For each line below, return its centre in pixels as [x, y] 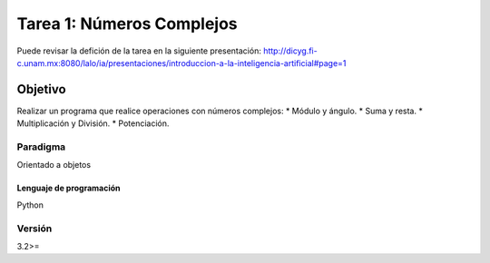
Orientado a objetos [54, 165]
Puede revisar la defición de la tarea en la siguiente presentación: [139, 51]
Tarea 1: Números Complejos [127, 24]
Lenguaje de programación [69, 188]
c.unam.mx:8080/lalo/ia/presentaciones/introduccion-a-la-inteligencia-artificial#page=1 [181, 63]
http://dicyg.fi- [290, 51]
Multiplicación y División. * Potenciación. [93, 123]
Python [30, 205]
